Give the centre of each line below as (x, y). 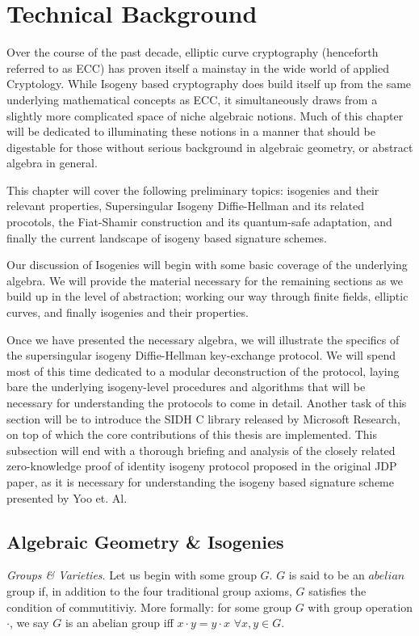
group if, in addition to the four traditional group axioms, (149, 590)
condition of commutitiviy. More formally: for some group (149, 607)
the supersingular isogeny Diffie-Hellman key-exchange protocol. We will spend (201, 355)
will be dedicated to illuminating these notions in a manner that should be (191, 131)
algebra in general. (52, 163)
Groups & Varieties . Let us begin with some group (132, 575)
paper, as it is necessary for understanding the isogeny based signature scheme (200, 481)
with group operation (360, 607)
